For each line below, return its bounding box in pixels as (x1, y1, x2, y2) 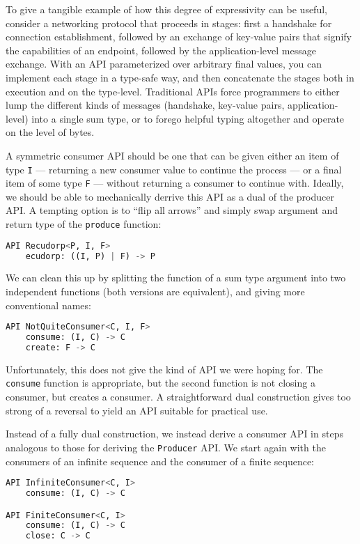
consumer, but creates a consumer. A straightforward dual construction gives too (6, 389, 351, 404)
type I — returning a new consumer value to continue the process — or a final (6, 162, 342, 176)
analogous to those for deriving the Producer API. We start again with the (6, 440, 326, 454)
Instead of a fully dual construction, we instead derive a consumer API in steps (6, 426, 343, 441)
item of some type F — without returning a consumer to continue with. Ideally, (6, 176, 344, 190)
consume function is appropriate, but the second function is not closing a (6, 375, 315, 390)
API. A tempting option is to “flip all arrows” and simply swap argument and (6, 203, 338, 217)
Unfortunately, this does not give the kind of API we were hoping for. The (6, 362, 323, 376)
